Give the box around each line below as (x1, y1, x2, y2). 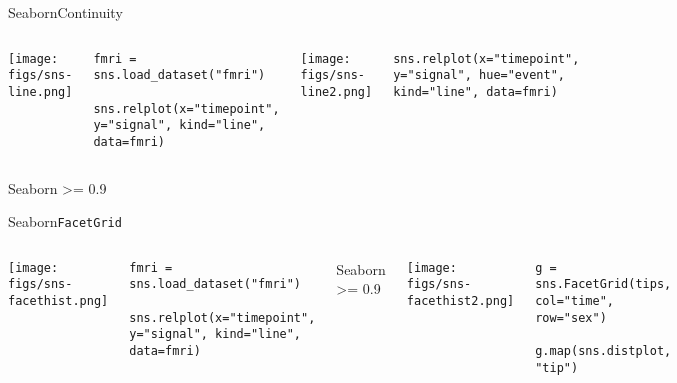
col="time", (535, 294, 614, 309)
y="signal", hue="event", (393, 68, 565, 83)
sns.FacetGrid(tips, (535, 277, 672, 292)
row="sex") (535, 310, 607, 325)
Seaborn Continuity (8, 2, 123, 22)
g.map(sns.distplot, (535, 344, 672, 359)
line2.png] (300, 84, 373, 99)
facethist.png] (8, 294, 109, 309)
